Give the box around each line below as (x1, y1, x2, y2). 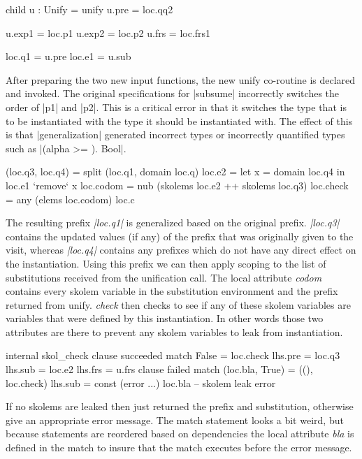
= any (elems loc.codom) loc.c (6, 191, 135, 206)
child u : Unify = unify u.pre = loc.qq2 (6, 2, 173, 16)
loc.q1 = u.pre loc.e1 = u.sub (6, 49, 131, 64)
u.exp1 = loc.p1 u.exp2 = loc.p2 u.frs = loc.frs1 (6, 25, 211, 40)
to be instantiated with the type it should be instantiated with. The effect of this (6, 113, 353, 128)
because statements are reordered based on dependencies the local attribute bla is (6, 426, 354, 441)
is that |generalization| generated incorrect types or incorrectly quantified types (6, 127, 345, 142)
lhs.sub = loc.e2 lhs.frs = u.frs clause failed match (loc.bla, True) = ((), (6, 362, 313, 377)
